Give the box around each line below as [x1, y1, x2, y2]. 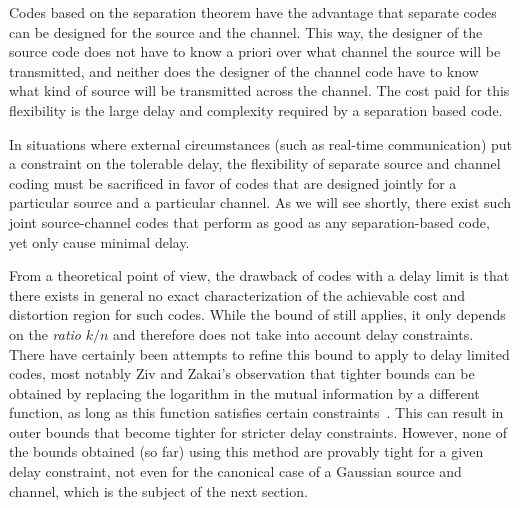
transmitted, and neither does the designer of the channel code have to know [9, 60, 479, 81]
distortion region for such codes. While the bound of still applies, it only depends [9, 304, 506, 325]
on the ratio [9, 323, 82, 344]
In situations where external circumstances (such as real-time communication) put [9, 133, 513, 154]
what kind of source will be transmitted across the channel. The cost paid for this [9, 80, 510, 101]
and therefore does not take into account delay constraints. [113, 323, 474, 344]
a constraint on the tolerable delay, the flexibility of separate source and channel [9, 153, 501, 174]
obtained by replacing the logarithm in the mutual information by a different [9, 382, 480, 403]
